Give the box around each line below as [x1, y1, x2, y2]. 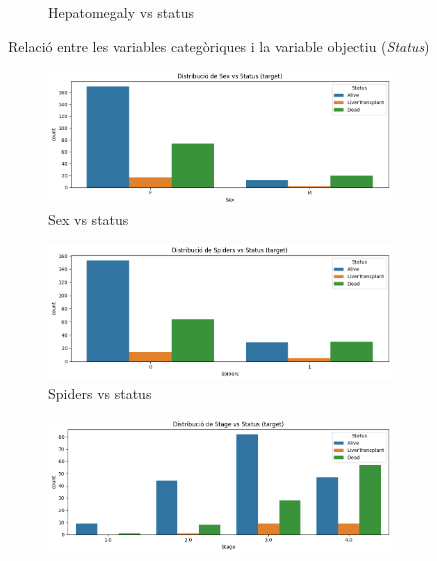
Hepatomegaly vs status [48, 2, 195, 22]
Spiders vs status [48, 383, 152, 404]
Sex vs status [48, 209, 129, 230]
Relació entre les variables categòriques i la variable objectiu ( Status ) [8, 35, 430, 56]
